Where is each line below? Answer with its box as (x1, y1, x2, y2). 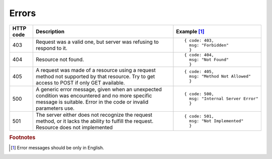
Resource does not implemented (35, 124, 113, 131)
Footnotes (9, 134, 36, 141)
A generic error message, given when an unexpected (35, 86, 162, 93)
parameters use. (35, 105, 75, 112)
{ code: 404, (184, 52, 214, 57)
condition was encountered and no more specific (35, 92, 152, 99)
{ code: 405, (184, 69, 214, 74)
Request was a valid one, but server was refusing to (35, 38, 159, 45)
